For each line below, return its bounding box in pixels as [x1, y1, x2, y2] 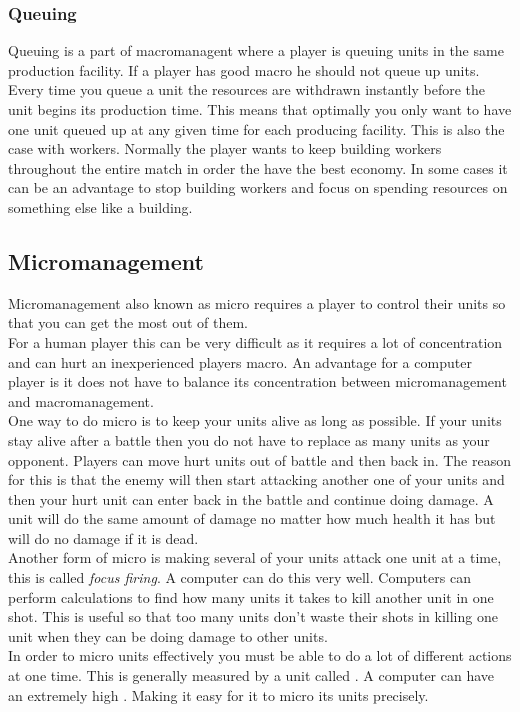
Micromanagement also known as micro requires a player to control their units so [8, 292, 506, 313]
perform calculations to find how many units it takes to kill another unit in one [8, 586, 494, 607]
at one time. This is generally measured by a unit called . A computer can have [8, 665, 495, 686]
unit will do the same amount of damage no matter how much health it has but [8, 508, 496, 529]
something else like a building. [8, 196, 193, 217]
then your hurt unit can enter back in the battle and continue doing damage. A [8, 488, 494, 509]
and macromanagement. [8, 390, 154, 411]
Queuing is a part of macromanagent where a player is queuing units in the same [8, 40, 504, 61]
